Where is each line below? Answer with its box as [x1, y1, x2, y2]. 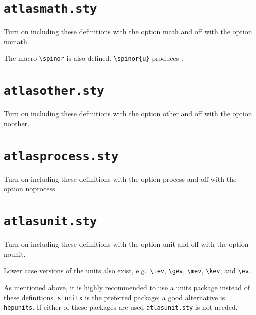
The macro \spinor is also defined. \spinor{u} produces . [4, 53, 183, 63]
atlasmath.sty [4, 2, 97, 16]
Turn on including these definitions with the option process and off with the [4, 173, 237, 184]
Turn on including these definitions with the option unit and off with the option [4, 239, 249, 249]
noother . [4, 118, 30, 128]
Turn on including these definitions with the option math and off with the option [4, 26, 252, 37]
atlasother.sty [4, 84, 104, 98]
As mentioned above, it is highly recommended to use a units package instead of [4, 282, 250, 293]
